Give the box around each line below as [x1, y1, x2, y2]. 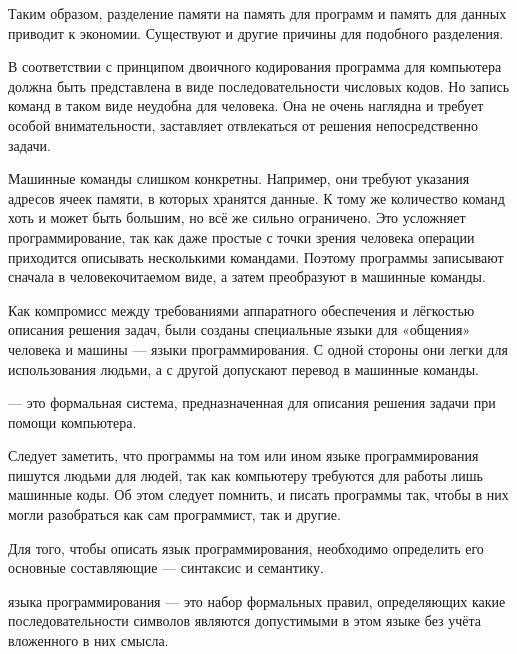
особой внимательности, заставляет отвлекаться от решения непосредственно [8, 114, 478, 135]
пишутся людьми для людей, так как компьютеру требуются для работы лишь [8, 464, 483, 485]
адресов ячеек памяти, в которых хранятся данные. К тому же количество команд [8, 187, 505, 208]
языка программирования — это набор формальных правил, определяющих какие [8, 590, 506, 611]
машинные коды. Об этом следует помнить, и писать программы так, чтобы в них [8, 484, 509, 505]
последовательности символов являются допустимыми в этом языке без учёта [8, 610, 481, 631]
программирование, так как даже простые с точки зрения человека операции [8, 226, 475, 247]
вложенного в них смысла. [8, 630, 169, 651]
